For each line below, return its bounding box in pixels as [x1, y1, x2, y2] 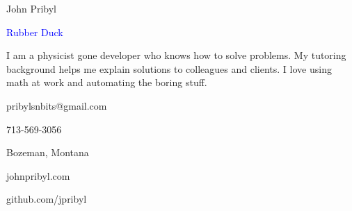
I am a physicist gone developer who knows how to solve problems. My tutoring [6, 48, 346, 62]
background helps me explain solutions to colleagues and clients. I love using [6, 61, 332, 76]
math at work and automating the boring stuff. [6, 75, 207, 90]
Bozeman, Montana [6, 145, 89, 160]
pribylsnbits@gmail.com [6, 98, 107, 112]
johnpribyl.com [6, 168, 70, 183]
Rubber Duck [6, 24, 63, 39]
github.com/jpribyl [6, 192, 87, 206]
